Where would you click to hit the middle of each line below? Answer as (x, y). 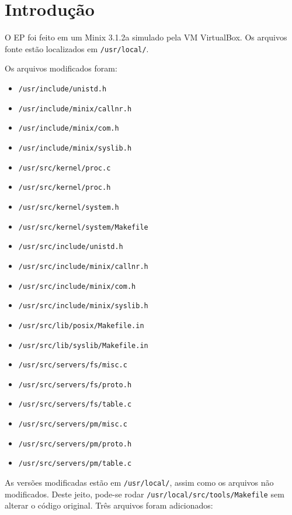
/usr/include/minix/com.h (69, 129)
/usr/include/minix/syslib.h (75, 148)
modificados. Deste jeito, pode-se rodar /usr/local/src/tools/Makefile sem (145, 494)
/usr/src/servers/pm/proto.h (75, 444)
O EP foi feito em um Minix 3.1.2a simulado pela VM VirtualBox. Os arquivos (146, 37)
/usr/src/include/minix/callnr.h (83, 266)
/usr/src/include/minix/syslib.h (83, 306)
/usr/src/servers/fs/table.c (75, 405)
